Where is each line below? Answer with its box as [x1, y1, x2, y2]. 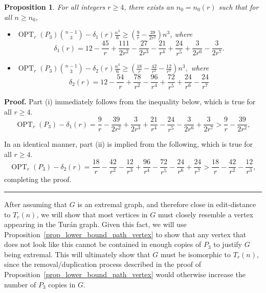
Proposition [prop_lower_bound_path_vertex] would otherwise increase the [4, 269, 246, 280]
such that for [218, 2, 259, 12]
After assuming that [4, 198, 68, 209]
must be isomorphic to [160, 249, 231, 259]
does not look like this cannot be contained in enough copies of [4, 239, 202, 250]
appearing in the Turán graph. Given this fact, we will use [4, 219, 187, 230]
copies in [48, 279, 76, 289]
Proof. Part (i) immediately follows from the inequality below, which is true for [4, 96, 256, 107]
